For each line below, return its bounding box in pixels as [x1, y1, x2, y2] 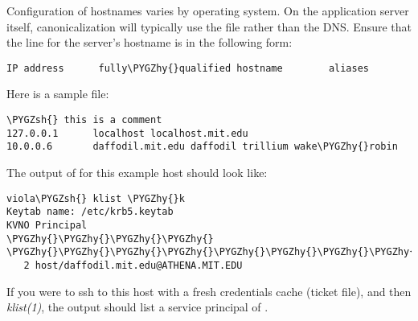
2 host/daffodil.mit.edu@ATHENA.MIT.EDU [23, 259, 243, 271]
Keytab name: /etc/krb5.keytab [6, 206, 174, 218]
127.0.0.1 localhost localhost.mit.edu [6, 127, 248, 139]
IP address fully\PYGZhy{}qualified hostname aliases [6, 62, 370, 74]
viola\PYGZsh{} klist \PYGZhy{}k [6, 192, 185, 204]
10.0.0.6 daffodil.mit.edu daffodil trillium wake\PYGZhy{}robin [6, 141, 398, 153]
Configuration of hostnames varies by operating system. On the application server [6, 2, 409, 19]
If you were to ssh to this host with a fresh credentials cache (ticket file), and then [6, 282, 412, 299]
